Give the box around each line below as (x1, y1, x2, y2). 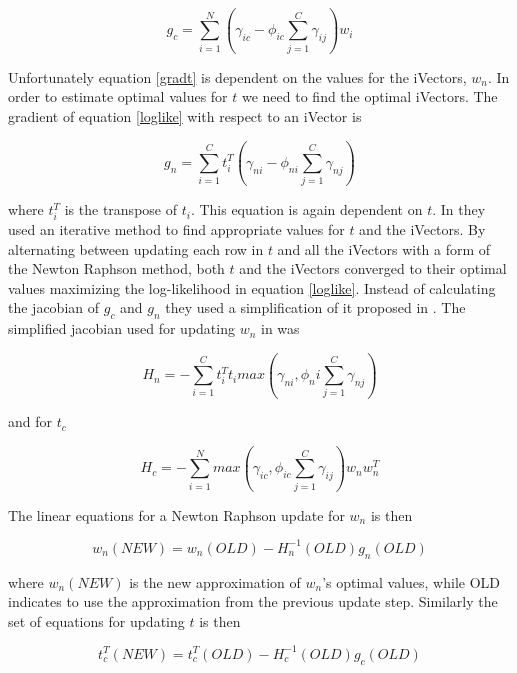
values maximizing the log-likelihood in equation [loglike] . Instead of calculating (8, 277, 496, 298)
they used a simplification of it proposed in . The (165, 297, 466, 318)
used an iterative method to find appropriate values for (8, 218, 345, 239)
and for (8, 411, 53, 432)
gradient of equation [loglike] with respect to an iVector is (8, 105, 362, 126)
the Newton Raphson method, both (8, 258, 225, 279)
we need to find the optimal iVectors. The (241, 86, 498, 107)
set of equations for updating (8, 610, 185, 631)
